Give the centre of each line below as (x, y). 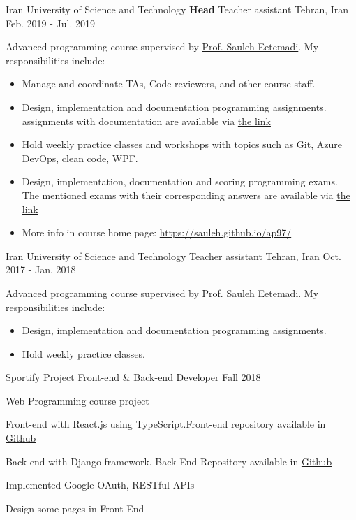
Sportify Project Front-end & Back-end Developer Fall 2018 (133, 377)
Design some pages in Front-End (75, 508)
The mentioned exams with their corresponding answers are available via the (186, 195)
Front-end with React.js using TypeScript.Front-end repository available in (166, 424)
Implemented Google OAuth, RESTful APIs (100, 485)
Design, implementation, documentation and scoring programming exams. (180, 181)
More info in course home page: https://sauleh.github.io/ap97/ (157, 232)
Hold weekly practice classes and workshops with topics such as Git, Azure (182, 144)
